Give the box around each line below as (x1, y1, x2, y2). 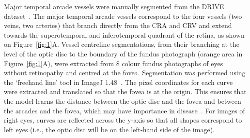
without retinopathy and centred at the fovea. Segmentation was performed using (4, 68, 246, 78)
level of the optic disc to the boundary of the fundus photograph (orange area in (4, 48, 243, 58)
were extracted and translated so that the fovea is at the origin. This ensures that (4, 86, 247, 97)
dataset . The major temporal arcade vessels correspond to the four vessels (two (4, 11, 242, 21)
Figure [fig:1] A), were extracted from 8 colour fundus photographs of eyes (4, 58, 223, 68)
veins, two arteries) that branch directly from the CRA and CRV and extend (4, 20, 232, 30)
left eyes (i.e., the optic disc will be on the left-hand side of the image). (4, 124, 215, 134)
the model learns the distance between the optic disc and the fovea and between (4, 96, 241, 106)
